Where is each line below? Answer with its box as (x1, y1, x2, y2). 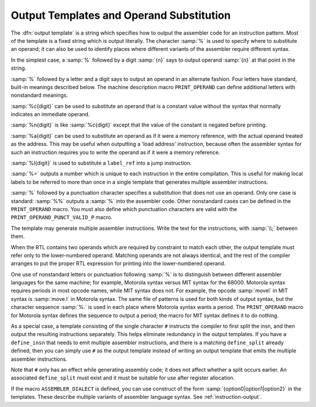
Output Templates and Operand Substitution (11, 9, 231, 22)
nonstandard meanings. (11, 91, 68, 99)
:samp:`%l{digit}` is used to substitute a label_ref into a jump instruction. (11, 160, 192, 167)
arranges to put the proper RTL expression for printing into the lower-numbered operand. (11, 260, 226, 267)
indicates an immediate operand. (11, 111, 90, 118)
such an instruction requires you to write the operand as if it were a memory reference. (11, 148, 221, 155)
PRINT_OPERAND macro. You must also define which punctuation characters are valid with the (11, 205, 238, 212)
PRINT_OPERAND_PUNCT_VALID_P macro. (11, 214, 113, 221)
